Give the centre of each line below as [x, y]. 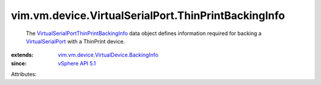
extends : [22, 55]
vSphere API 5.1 [77, 63]
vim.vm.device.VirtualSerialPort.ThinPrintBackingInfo [148, 15]
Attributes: [24, 74]
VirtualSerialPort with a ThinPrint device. [75, 41]
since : [19, 63]
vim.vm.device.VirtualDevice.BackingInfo [108, 55]
